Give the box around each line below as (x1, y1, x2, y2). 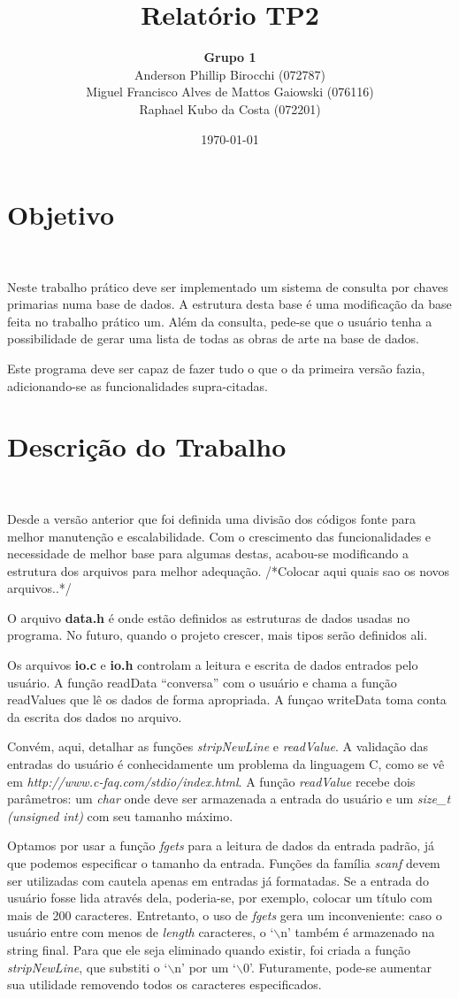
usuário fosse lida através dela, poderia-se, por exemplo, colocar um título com (7, 888, 432, 907)
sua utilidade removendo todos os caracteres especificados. (7, 975, 322, 994)
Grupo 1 (203, 48, 256, 66)
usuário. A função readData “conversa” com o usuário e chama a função (7, 672, 397, 691)
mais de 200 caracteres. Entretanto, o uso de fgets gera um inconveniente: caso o (7, 905, 442, 924)
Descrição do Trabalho (7, 428, 287, 465)
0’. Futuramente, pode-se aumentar (242, 957, 432, 976)
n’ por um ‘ (174, 957, 236, 976)
